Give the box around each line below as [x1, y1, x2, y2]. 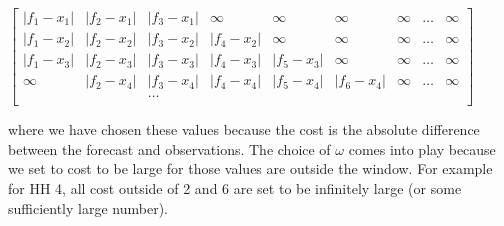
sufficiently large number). [8, 197, 168, 218]
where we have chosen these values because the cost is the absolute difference [8, 119, 480, 140]
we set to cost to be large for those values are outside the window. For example [8, 158, 493, 179]
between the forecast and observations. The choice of [8, 138, 331, 159]
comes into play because [348, 138, 496, 159]
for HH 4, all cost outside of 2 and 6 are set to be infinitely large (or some [8, 177, 462, 198]
